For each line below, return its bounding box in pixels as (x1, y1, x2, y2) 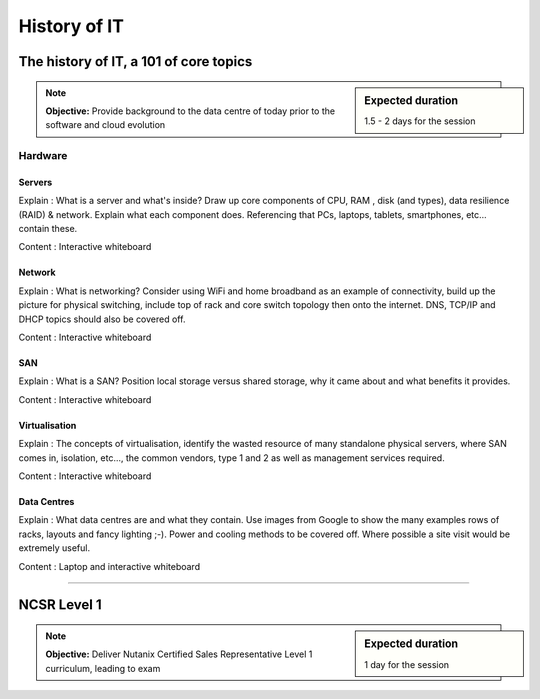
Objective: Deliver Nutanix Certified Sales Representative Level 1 (45, 648, 313, 660)
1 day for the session (364, 658, 450, 670)
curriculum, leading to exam (45, 662, 161, 674)
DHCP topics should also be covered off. (18, 313, 186, 325)
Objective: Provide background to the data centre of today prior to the (45, 105, 335, 117)
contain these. (18, 223, 78, 235)
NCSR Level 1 (18, 596, 102, 614)
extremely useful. (18, 542, 90, 554)
